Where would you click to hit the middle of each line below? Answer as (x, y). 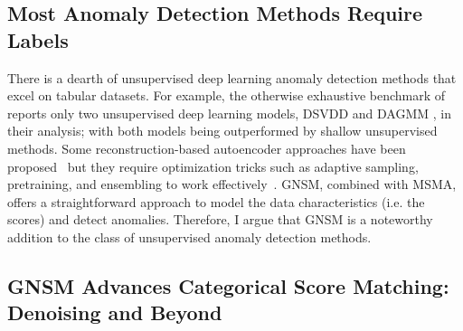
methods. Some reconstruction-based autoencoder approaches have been (207, 148)
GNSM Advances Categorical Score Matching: (228, 285)
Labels (38, 39)
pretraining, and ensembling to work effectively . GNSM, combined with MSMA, (232, 184)
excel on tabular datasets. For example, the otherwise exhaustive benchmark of (227, 95)
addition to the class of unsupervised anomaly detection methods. (189, 236)
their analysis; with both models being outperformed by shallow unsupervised (222, 131)
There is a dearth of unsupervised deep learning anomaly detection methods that (232, 77)
